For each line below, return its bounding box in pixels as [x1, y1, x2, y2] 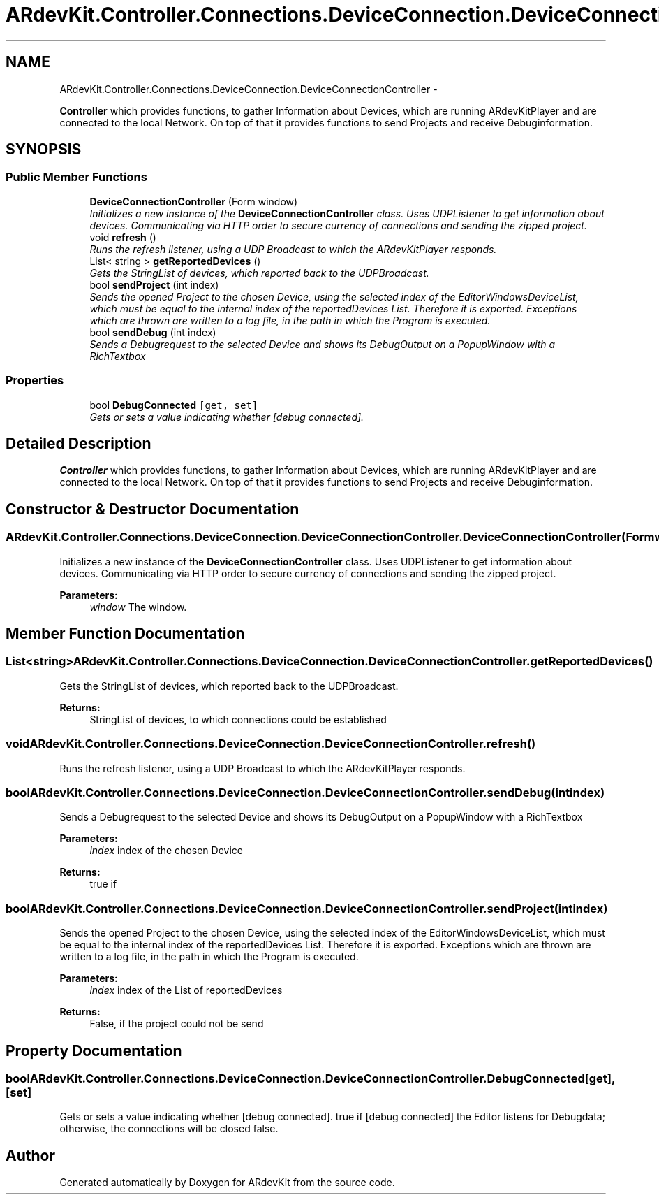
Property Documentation [6, 1041, 182, 1060]
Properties [6, 373, 64, 388]
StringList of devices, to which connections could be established [89, 713, 387, 725]
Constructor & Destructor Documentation [6, 500, 299, 518]
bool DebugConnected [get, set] [89, 398, 258, 411]
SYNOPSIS [6, 140, 82, 159]
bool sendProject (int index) [89, 278, 219, 291]
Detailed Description [6, 434, 151, 452]
